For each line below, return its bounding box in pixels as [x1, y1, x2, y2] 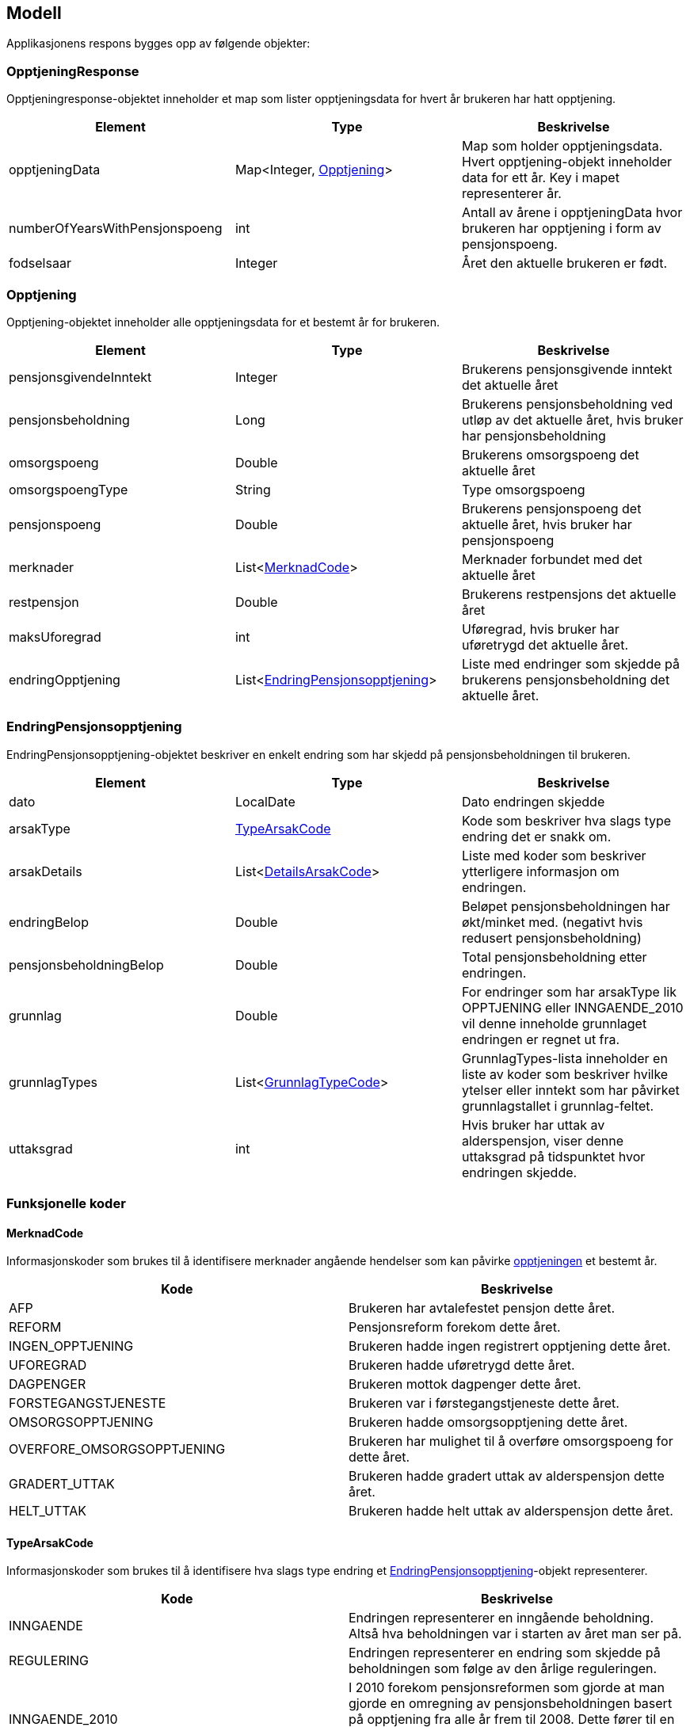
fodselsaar [9, 255, 71, 272]
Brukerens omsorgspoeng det [461, 446, 639, 463]
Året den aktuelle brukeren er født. [461, 255, 668, 272]
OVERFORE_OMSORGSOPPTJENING [9, 1441, 226, 1458]
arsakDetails [9, 863, 82, 879]
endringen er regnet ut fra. [461, 1031, 620, 1047]
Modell [6, 3, 62, 23]
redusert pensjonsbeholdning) [461, 929, 642, 946]
